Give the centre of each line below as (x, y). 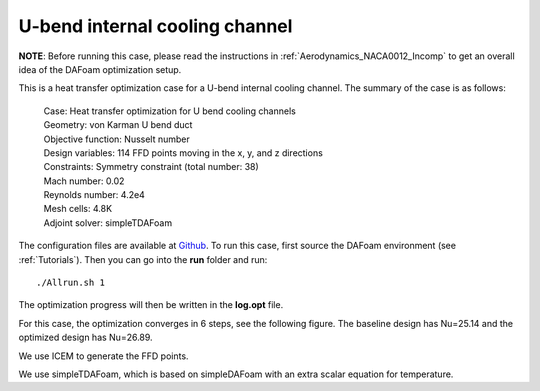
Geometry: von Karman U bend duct (118, 125)
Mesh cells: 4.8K (78, 209)
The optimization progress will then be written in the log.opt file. (151, 305)
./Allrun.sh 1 (70, 283)
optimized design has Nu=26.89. (86, 337)
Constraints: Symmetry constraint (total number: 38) (151, 167)
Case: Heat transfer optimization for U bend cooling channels (170, 111)
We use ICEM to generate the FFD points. (103, 356)
